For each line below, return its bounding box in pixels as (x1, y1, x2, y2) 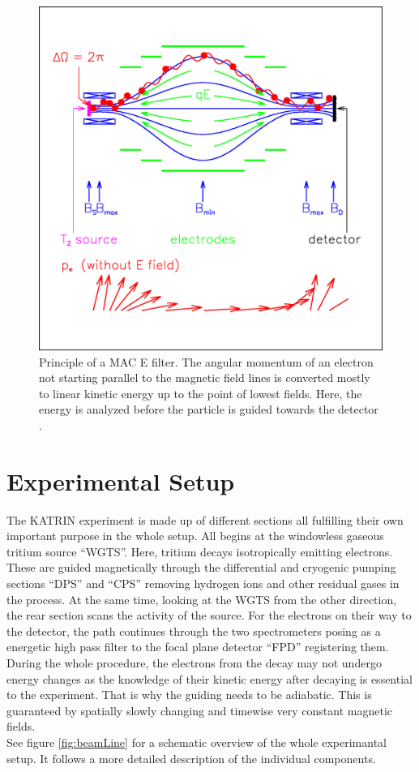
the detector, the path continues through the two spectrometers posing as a (6, 622, 381, 639)
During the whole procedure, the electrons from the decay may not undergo (6, 654, 382, 671)
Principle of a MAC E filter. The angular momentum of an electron (39, 353, 374, 370)
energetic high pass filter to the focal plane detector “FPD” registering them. (6, 638, 389, 655)
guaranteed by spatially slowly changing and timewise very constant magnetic (6, 701, 392, 718)
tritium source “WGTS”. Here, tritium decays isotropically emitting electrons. (6, 543, 393, 560)
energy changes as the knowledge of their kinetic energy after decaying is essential (6, 670, 413, 687)
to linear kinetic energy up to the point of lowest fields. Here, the (39, 384, 362, 401)
